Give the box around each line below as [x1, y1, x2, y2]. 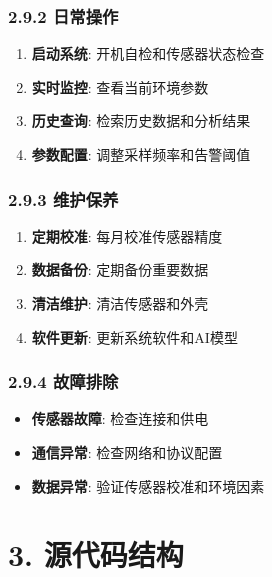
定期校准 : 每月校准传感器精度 [31, 225, 223, 246]
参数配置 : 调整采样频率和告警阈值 [31, 144, 251, 164]
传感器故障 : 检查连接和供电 [31, 408, 209, 429]
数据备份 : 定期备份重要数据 [31, 259, 209, 280]
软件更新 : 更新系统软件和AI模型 [31, 326, 238, 347]
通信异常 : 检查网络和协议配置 [31, 442, 223, 462]
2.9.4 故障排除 [8, 369, 119, 394]
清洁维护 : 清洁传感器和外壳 [31, 293, 209, 313]
